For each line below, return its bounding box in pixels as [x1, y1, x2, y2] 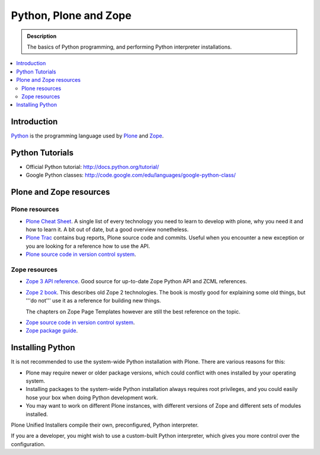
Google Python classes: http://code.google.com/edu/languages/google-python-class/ [25, 172, 236, 179]
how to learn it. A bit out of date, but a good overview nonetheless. [25, 226, 189, 233]
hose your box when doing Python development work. [25, 394, 158, 401]
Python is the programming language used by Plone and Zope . [11, 132, 164, 139]
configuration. [11, 440, 46, 447]
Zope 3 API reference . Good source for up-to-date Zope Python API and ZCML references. [25, 278, 247, 285]
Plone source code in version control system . [25, 251, 136, 258]
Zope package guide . [25, 327, 78, 334]
